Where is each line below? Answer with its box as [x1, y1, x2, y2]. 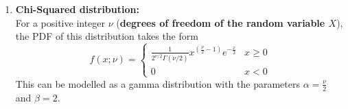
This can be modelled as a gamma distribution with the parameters [15, 76, 300, 90]
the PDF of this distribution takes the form [15, 29, 198, 43]
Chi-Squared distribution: [15, 2, 139, 16]
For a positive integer [15, 15, 106, 29]
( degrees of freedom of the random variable [116, 15, 325, 29]
